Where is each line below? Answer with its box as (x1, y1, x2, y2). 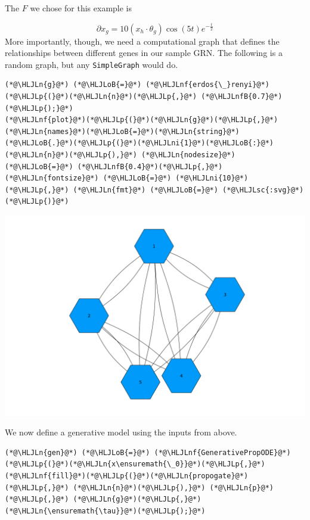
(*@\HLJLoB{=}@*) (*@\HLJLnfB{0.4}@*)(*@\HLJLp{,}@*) (5, 162, 223, 171)
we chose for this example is (30, 2, 132, 14)
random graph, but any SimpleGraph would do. (5, 58, 178, 70)
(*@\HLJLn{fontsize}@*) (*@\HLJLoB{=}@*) (5, 174, 172, 183)
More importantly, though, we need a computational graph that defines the (5, 35, 280, 47)
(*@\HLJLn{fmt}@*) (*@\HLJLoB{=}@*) (73, 185, 218, 194)
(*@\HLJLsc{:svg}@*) (222, 185, 304, 194)
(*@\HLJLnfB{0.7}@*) (201, 92, 283, 101)
